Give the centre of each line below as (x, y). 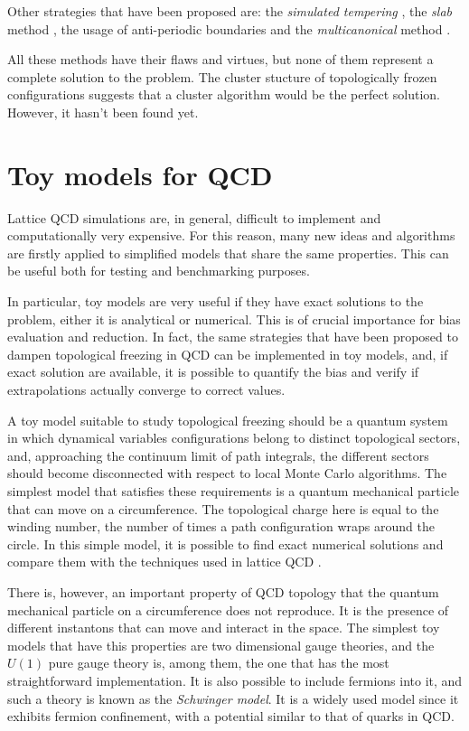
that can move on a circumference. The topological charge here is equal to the (223, 508)
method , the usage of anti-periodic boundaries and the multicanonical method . (229, 28)
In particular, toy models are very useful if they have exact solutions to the (216, 301)
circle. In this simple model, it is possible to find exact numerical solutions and (225, 544)
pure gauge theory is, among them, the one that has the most (219, 663)
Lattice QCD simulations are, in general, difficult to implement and (194, 217)
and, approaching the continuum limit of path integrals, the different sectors (218, 455)
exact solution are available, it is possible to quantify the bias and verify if (213, 372)
